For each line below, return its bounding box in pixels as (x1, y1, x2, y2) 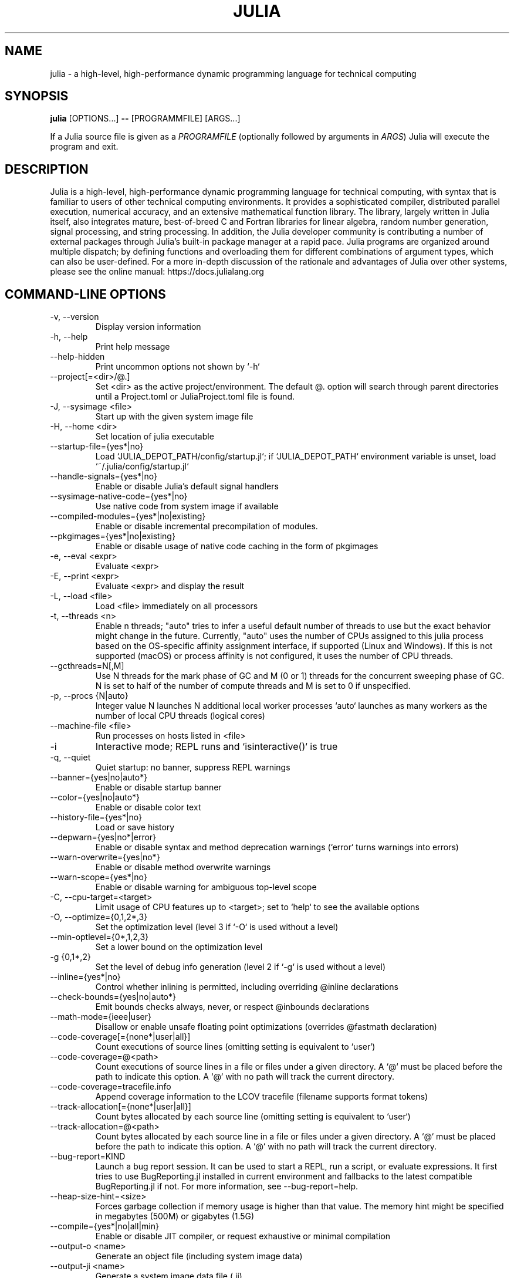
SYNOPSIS (5, 89, 69, 104)
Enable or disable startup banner (95, 782, 222, 793)
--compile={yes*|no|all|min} (50, 1221, 159, 1232)
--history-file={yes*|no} (50, 812, 143, 823)
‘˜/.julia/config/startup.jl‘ (95, 461, 189, 472)
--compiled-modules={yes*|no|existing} (50, 511, 206, 522)
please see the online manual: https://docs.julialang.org (50, 266, 264, 277)
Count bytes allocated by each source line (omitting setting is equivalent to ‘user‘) (95, 1111, 411, 1122)
